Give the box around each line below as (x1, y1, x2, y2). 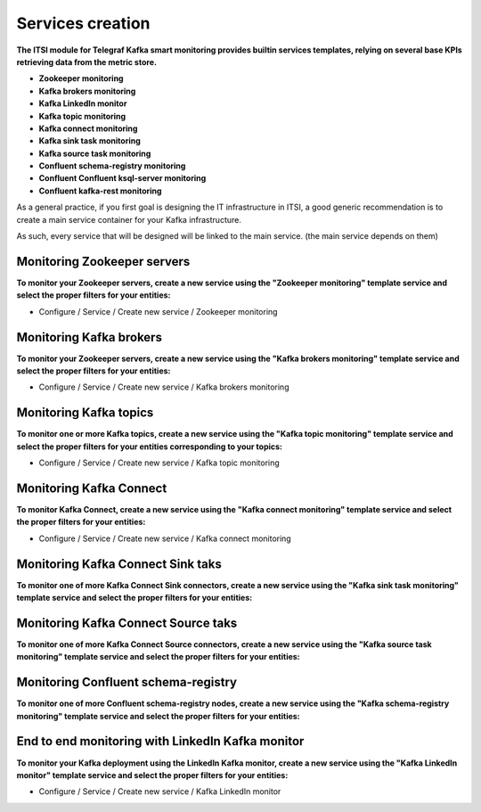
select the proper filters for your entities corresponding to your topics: (16, 441, 283, 452)
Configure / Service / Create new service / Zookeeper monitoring (38, 306, 278, 316)
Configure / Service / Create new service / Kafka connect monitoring (38, 533, 291, 544)
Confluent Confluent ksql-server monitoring (38, 173, 207, 184)
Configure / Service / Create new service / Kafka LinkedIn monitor (38, 786, 281, 797)
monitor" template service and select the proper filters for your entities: (16, 769, 289, 780)
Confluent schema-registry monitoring (38, 160, 186, 171)
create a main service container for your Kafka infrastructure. (16, 214, 242, 225)
